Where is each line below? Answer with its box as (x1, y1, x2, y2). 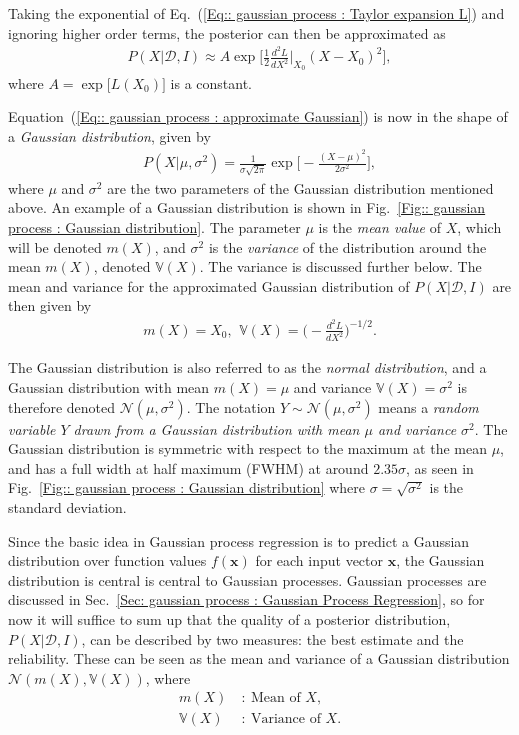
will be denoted (8, 236, 102, 257)
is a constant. (170, 72, 252, 93)
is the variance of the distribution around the (208, 236, 487, 257)
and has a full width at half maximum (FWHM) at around (8, 457, 369, 478)
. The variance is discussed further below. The (199, 256, 482, 277)
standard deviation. (8, 497, 127, 518)
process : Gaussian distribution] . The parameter (8, 217, 301, 238)
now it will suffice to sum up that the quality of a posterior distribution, (8, 608, 451, 629)
